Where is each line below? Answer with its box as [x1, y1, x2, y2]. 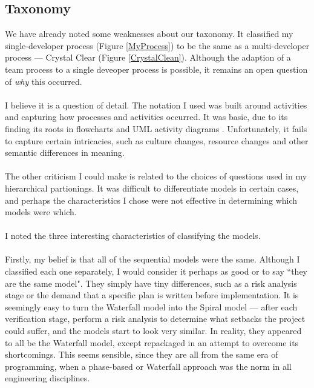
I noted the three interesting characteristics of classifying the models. [5, 229, 261, 242]
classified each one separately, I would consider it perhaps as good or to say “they [5, 265, 307, 278]
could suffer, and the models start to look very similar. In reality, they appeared [5, 324, 302, 337]
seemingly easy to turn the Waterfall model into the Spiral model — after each [5, 300, 298, 313]
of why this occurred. [5, 75, 82, 87]
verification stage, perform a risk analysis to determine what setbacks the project [5, 312, 306, 325]
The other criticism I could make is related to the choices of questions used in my [5, 170, 307, 182]
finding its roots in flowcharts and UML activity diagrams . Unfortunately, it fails [5, 122, 307, 135]
